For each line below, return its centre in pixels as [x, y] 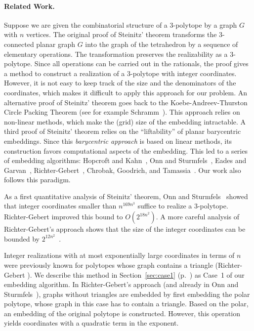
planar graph [56, 44]
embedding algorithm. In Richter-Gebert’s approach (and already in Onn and [121, 284]
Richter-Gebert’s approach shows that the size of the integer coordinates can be [125, 229]
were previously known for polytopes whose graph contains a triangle [108, 265]
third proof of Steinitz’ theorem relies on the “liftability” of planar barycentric [123, 131]
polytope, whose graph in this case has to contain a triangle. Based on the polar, [126, 304]
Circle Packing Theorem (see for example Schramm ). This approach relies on [122, 112]
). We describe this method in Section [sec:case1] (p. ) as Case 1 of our [136, 274]
